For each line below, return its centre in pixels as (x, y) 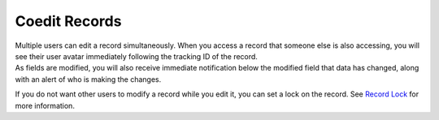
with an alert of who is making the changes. (88, 79)
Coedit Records (68, 21)
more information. (45, 105)
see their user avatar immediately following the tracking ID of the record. (136, 56)
